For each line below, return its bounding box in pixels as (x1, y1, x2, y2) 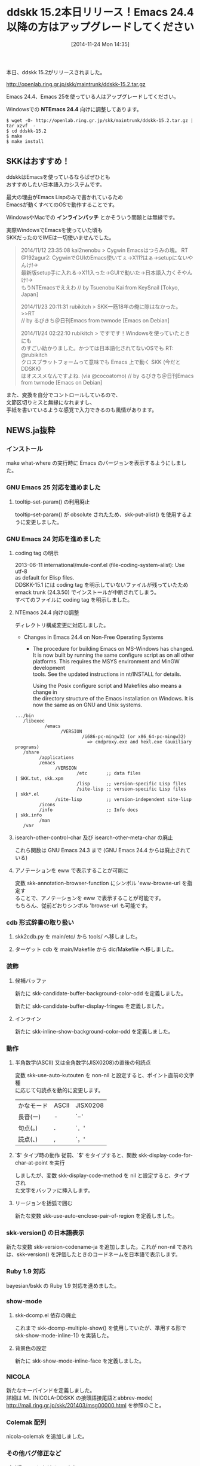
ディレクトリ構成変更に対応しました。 (14, 621, 109, 629)
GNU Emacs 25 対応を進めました (6, 483, 101, 492)
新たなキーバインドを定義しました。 (6, 1387, 96, 1394)
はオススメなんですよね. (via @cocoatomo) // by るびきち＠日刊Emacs (20, 372, 194, 379)
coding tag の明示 (14, 550, 59, 557)
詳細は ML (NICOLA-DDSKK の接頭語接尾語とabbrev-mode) (6, 1394, 153, 1401)
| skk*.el (14, 791, 40, 797)
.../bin (14, 713, 34, 719)
